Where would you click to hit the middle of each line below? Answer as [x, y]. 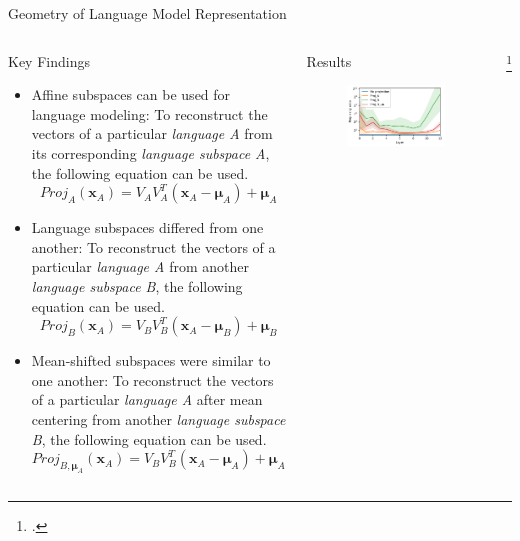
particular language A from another [140, 266]
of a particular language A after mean [147, 399]
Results [329, 60]
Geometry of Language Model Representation [147, 13]
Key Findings [49, 60]
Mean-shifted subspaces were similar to [151, 360]
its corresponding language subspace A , [150, 152]
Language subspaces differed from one [147, 227]
